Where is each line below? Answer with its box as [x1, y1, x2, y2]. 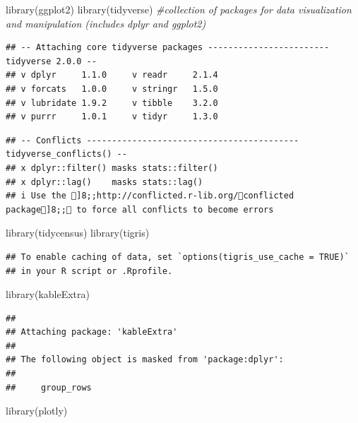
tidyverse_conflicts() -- [6, 149, 127, 160]
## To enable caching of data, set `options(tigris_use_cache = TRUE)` [6, 251, 350, 262]
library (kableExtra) [6, 287, 90, 302]
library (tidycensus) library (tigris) [6, 225, 150, 240]
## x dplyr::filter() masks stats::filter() [6, 162, 218, 173]
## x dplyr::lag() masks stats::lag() [6, 177, 203, 187]
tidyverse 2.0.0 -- [6, 56, 97, 66]
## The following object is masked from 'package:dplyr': [6, 355, 284, 365]
